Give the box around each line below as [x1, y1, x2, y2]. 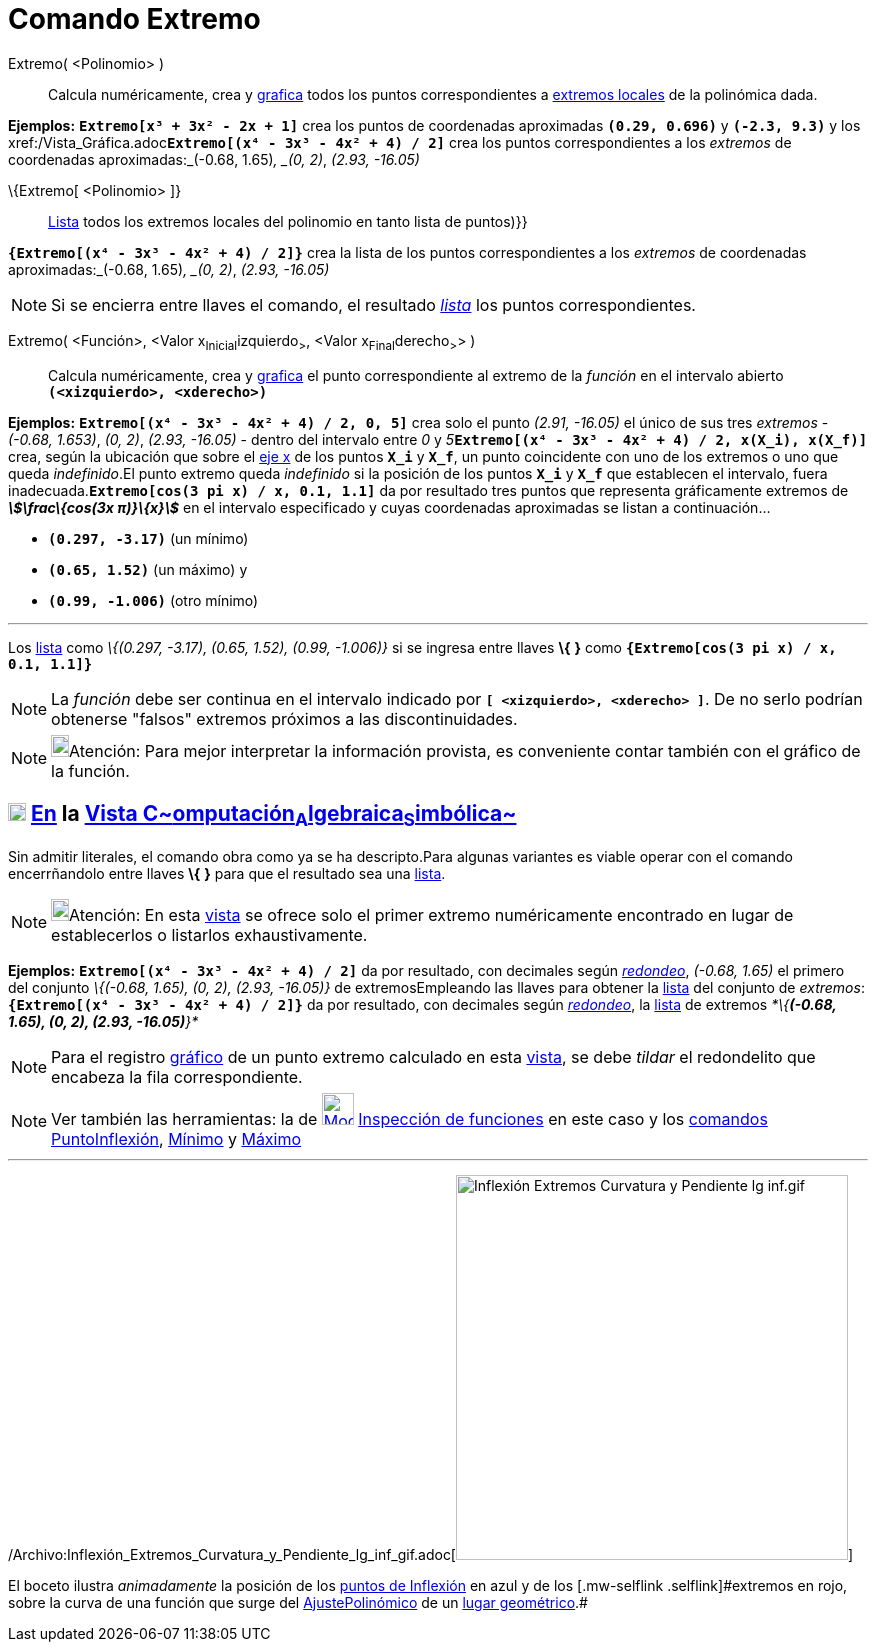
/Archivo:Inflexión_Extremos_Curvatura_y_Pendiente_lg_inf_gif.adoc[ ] [8, 1545, 854, 1563]
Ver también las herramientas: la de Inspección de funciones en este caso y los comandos [51, 1108, 768, 1129]
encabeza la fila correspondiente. [51, 1066, 303, 1087]
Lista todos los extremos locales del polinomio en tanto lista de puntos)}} [48, 212, 528, 230]
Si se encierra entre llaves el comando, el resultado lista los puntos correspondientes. [51, 294, 696, 315]
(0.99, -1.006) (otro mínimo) [48, 591, 259, 609]
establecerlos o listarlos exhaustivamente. [51, 924, 368, 945]
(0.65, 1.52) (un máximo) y [48, 560, 248, 578]
